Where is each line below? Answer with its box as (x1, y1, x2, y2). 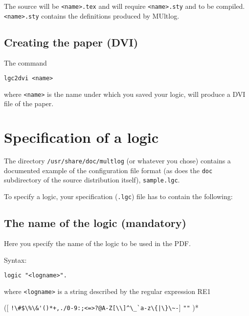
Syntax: (4, 254, 27, 265)
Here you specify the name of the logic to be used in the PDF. (4, 238, 191, 248)
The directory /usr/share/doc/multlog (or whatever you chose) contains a (4, 156, 231, 166)
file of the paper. (4, 98, 54, 109)
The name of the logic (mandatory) (4, 215, 186, 230)
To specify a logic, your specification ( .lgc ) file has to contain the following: (4, 191, 233, 202)
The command (4, 57, 47, 68)
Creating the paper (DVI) (4, 34, 138, 49)
